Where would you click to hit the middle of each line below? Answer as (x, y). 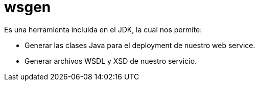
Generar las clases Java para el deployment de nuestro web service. (140, 45)
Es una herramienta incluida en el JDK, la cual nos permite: (103, 29)
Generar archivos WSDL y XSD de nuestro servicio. (111, 61)
